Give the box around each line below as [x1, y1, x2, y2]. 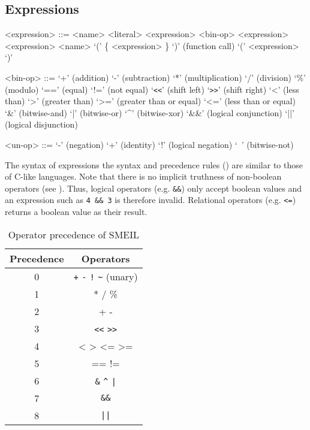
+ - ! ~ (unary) [73, 269, 138, 283]
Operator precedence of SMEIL [8, 227, 140, 241]
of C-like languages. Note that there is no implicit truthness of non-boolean [5, 170, 282, 183]
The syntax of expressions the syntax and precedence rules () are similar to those [5, 158, 303, 171]
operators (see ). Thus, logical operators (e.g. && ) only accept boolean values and [5, 181, 302, 194]
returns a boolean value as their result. [5, 205, 148, 218]
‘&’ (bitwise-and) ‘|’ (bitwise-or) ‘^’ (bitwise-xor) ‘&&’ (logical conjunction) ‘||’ [5, 106, 294, 119]
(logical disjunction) [5, 118, 78, 131]
